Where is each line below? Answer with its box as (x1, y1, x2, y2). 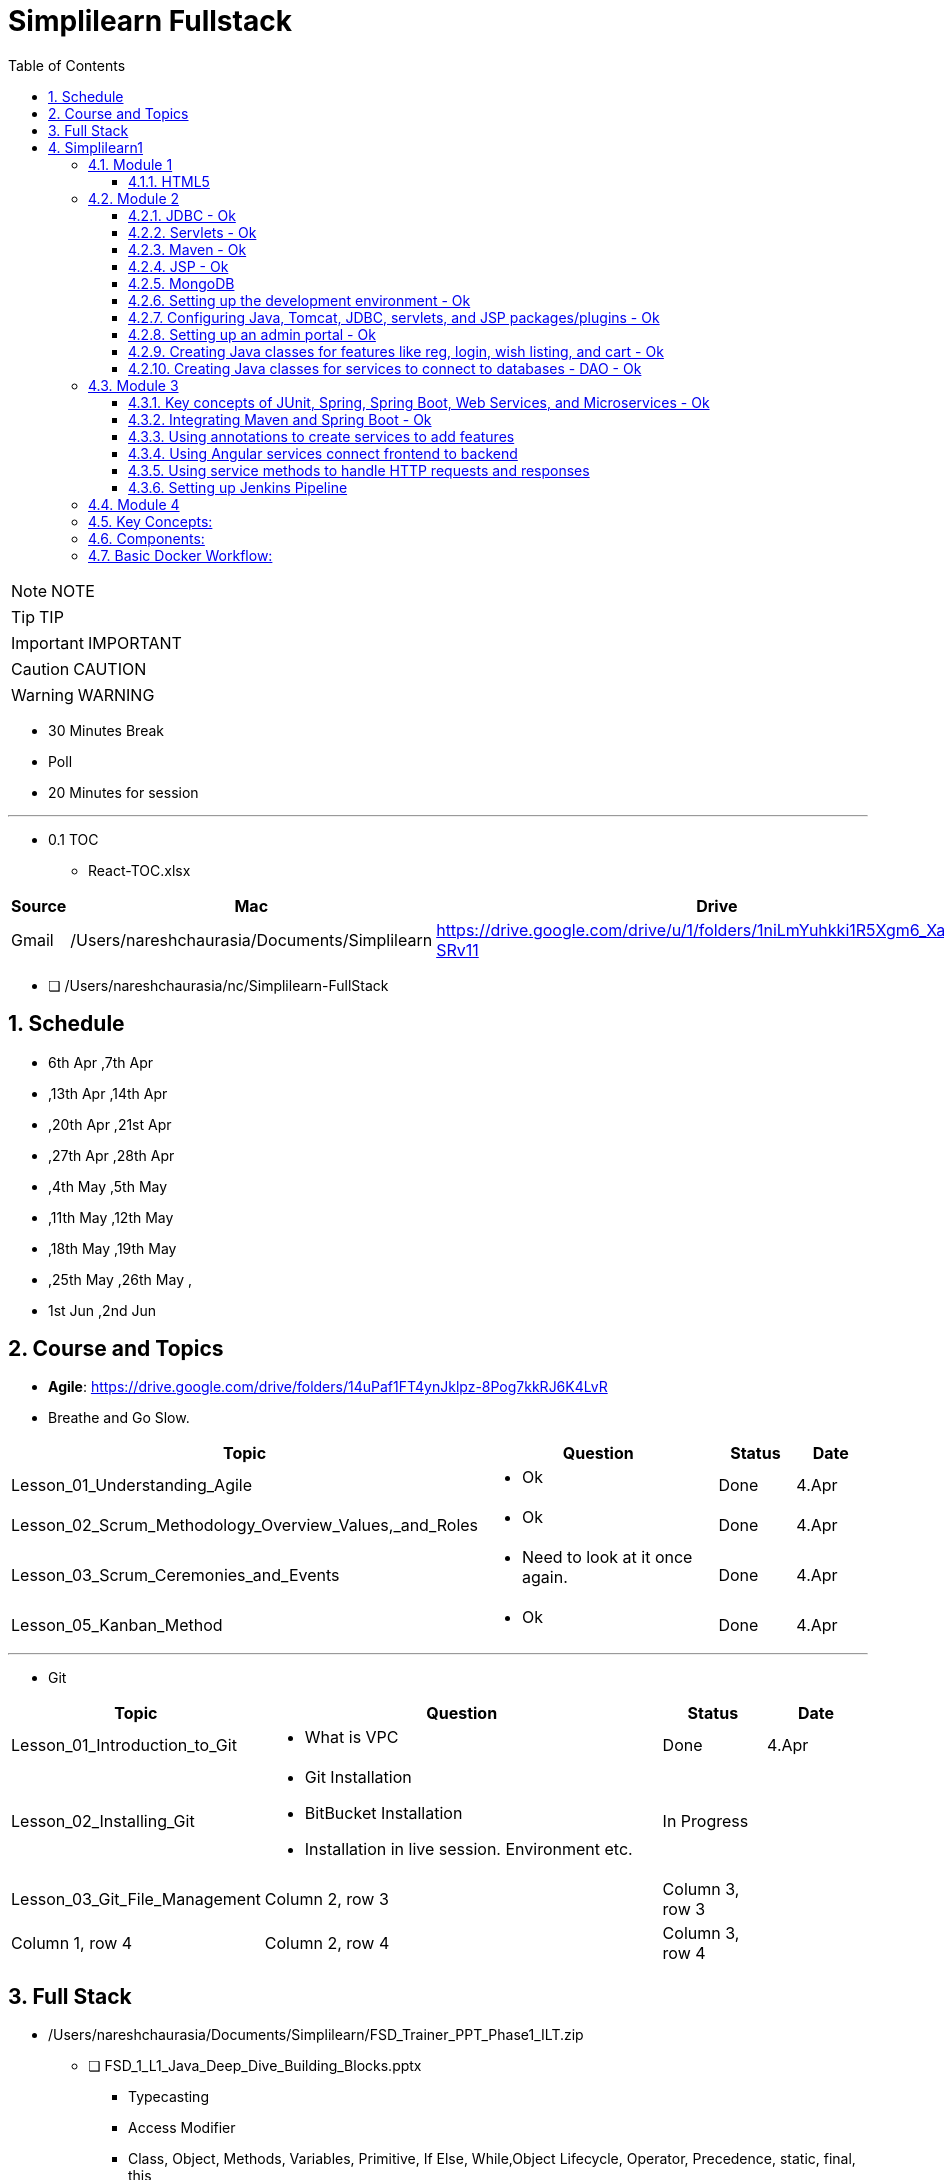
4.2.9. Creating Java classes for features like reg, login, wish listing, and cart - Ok (128, 342, 664, 360)
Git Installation (304, 1767, 412, 1788)
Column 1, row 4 (11, 1933, 133, 1954)
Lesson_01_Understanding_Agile (11, 1475, 253, 1496)
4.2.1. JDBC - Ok (128, 206, 236, 224)
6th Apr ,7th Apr (48, 1053, 153, 1071)
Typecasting (128, 2088, 209, 2106)
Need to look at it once (522, 1547, 693, 1568)
